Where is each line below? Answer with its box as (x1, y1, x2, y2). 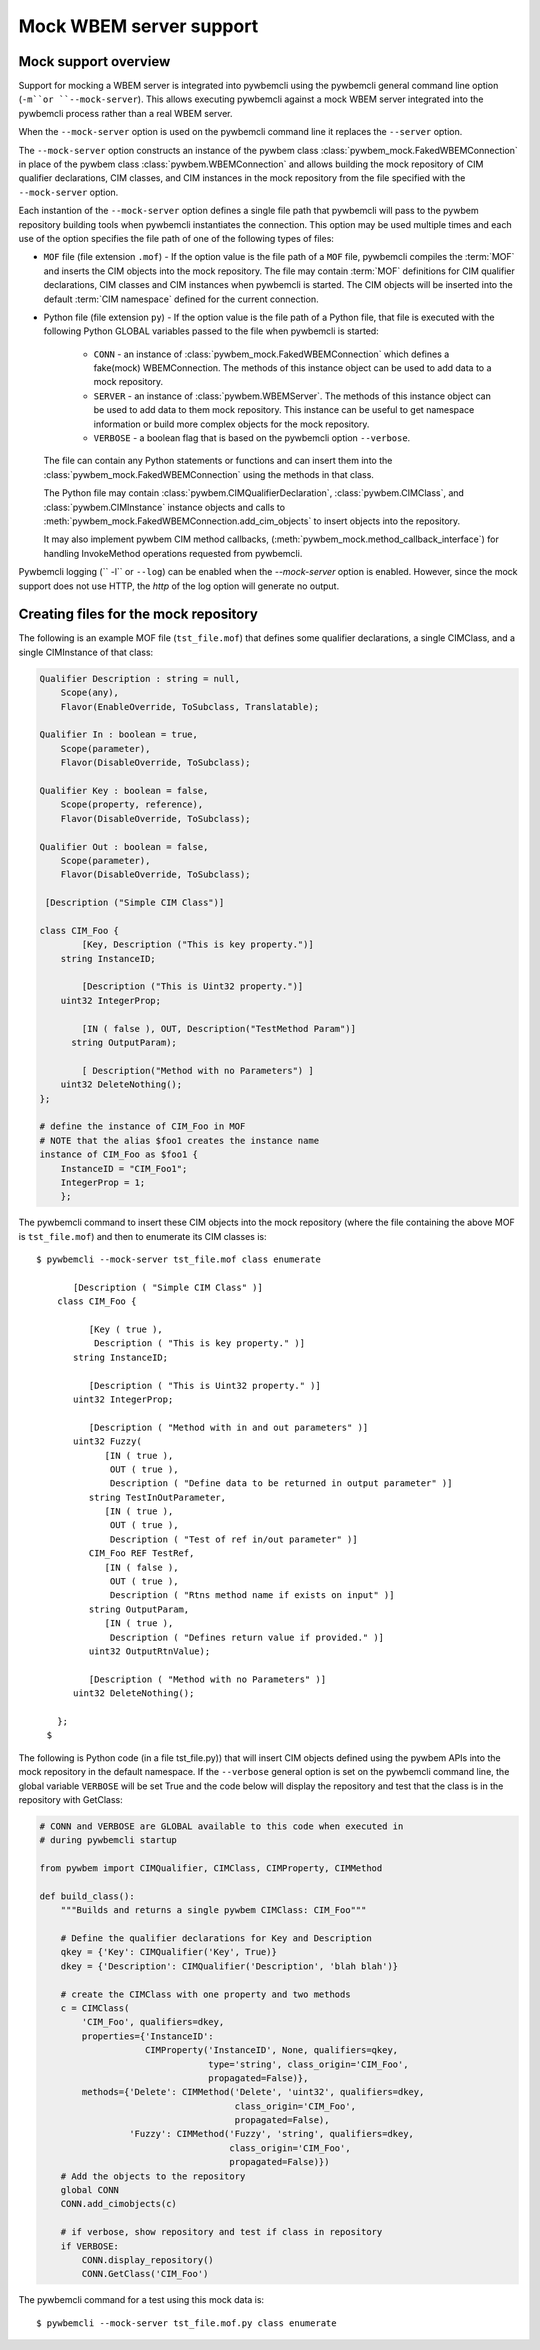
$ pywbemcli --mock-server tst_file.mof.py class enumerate (36, 2317, 337, 2329)
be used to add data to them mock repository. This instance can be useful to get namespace (93, 404, 475, 416)
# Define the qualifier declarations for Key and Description (60, 1933, 372, 1944)
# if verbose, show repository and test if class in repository (60, 2226, 383, 2238)
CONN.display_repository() (81, 2255, 214, 2265)
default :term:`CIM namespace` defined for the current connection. (43, 293, 319, 305)
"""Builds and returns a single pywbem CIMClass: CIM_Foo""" (60, 1905, 367, 1916)
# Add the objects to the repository (60, 2170, 246, 2182)
